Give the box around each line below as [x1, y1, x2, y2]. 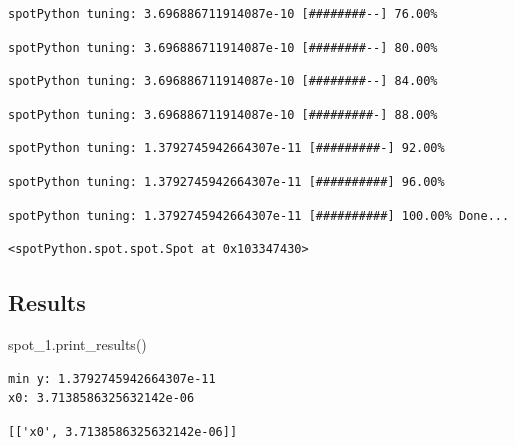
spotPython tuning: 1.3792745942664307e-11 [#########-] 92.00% [8, 141, 445, 156]
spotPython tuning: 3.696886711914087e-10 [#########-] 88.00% [8, 107, 438, 122]
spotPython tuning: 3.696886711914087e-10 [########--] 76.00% [8, 7, 438, 21]
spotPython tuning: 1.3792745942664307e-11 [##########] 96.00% [8, 174, 445, 189]
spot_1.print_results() [8, 333, 147, 354]
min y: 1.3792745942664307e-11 [8, 371, 216, 386]
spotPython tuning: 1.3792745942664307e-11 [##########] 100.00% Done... [8, 208, 510, 223]
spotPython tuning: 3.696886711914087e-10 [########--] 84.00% [8, 74, 438, 89]
